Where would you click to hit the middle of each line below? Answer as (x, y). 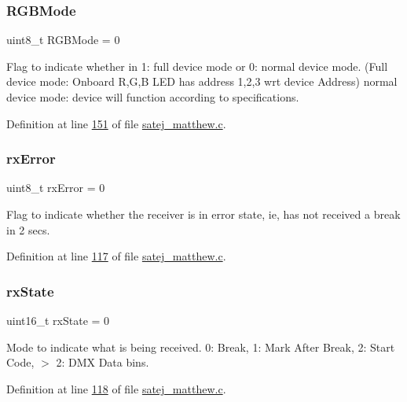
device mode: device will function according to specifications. (153, 97)
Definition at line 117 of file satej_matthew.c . (116, 256)
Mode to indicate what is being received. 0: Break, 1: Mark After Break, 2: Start (201, 347)
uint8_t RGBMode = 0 (63, 40)
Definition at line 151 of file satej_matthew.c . (116, 123)
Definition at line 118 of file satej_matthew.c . (116, 388)
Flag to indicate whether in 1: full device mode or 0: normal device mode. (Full (197, 66)
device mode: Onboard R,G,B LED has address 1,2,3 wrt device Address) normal (202, 81)
